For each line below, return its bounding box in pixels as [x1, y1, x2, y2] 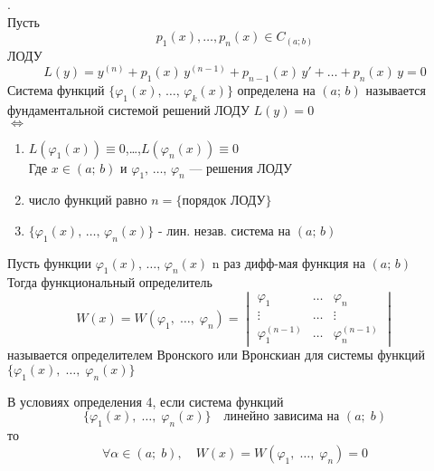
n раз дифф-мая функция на [212, 253, 365, 272]
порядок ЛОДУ [182, 195, 266, 208]
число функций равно [28, 190, 147, 209]
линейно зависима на [223, 410, 340, 424]
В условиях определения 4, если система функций [7, 391, 284, 410]
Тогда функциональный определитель [7, 273, 212, 292]
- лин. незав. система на [157, 220, 291, 239]
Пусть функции [7, 253, 91, 272]
